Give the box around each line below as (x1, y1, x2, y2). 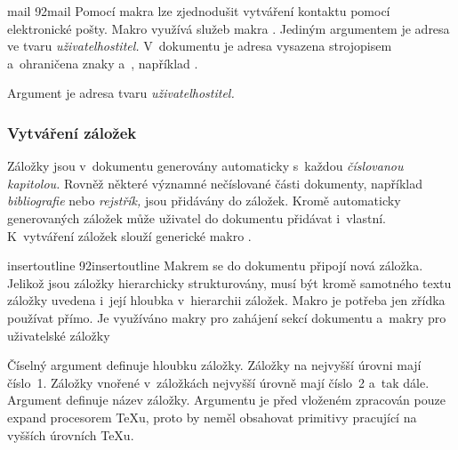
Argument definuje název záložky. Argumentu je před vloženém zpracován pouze (7, 390, 446, 409)
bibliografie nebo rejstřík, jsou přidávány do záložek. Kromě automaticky (7, 191, 401, 210)
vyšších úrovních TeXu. (7, 425, 134, 444)
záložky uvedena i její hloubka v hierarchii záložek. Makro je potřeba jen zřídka (7, 291, 446, 309)
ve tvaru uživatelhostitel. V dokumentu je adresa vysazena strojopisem (7, 36, 392, 55)
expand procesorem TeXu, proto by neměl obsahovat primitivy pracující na (7, 407, 417, 426)
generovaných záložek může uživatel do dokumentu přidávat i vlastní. (7, 208, 386, 227)
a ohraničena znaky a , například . (7, 53, 198, 72)
